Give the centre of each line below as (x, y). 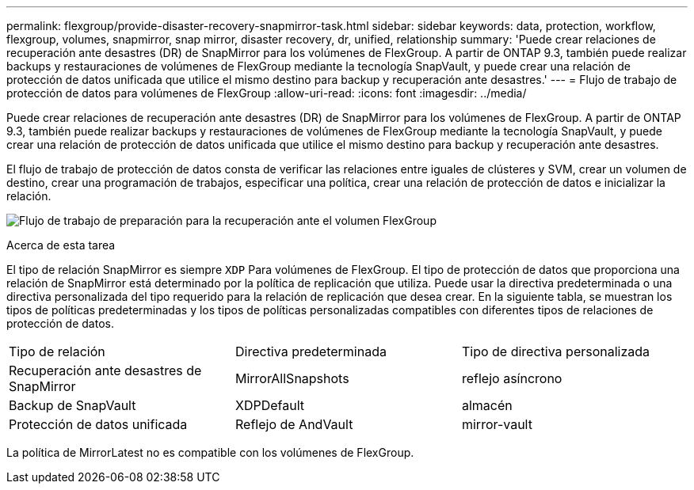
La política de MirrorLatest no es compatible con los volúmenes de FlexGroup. (210, 452)
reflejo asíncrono (512, 378)
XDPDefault (269, 405)
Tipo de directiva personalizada (556, 351)
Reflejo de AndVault (294, 424)
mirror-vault (497, 424)
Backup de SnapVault (72, 405)
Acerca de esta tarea (61, 245)
